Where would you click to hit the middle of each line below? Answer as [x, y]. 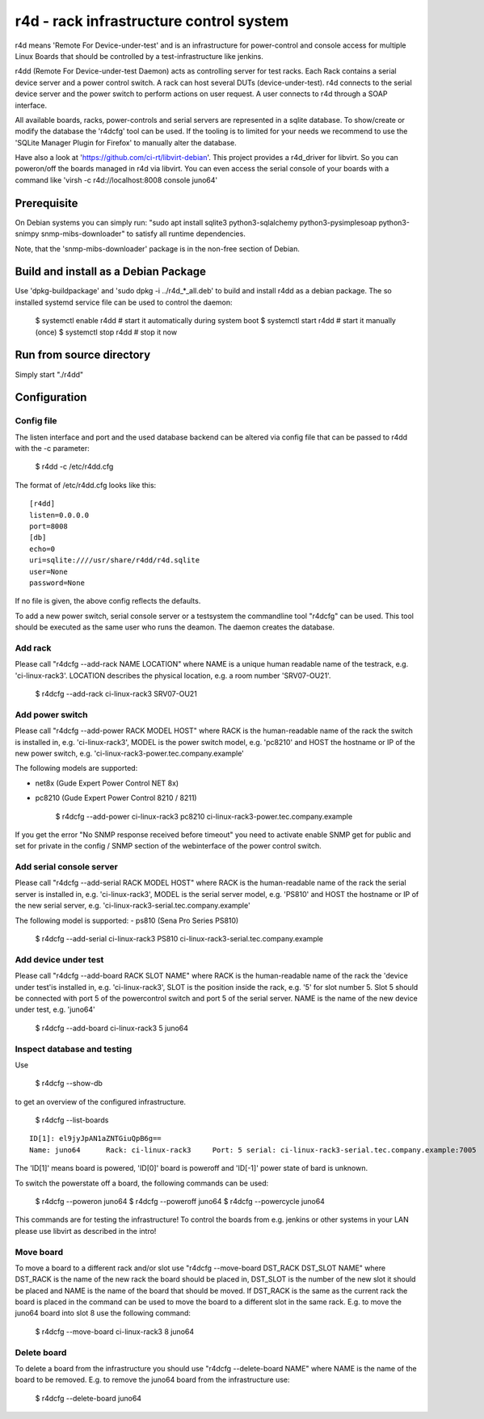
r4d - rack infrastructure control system [152, 21]
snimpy [27, 234]
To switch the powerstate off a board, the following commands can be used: [142, 1183]
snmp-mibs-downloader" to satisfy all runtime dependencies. [143, 234]
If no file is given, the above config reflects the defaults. [108, 601]
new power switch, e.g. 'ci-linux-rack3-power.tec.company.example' [129, 753]
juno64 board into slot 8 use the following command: [103, 1313]
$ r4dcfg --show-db [69, 1084]
